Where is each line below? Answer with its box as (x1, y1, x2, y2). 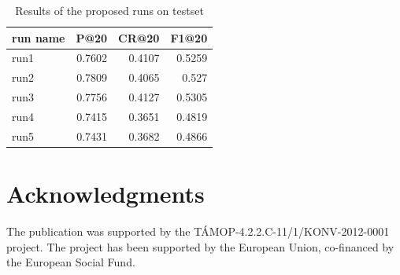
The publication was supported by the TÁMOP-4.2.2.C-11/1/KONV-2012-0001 (6, 223, 390, 240)
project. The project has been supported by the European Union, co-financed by (6, 238, 394, 255)
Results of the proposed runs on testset (15, 2, 204, 18)
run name (12, 29, 65, 46)
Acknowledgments (6, 178, 205, 210)
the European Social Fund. (6, 254, 135, 270)
